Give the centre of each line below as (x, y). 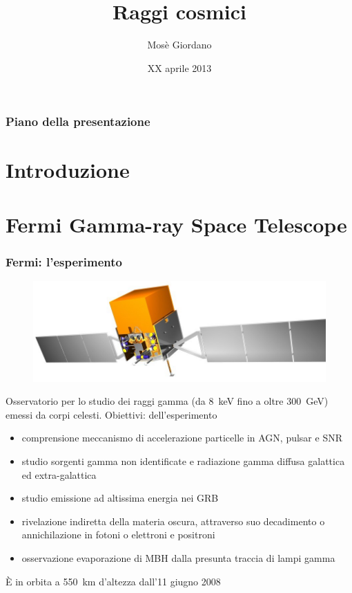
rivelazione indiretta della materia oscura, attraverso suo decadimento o (173, 521)
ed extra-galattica (59, 474)
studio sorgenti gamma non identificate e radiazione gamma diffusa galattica (183, 461)
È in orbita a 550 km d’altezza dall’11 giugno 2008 (113, 581)
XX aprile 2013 (179, 67)
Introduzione (68, 170)
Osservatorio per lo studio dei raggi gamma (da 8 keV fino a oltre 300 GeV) (167, 401)
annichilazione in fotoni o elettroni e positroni (118, 535)
